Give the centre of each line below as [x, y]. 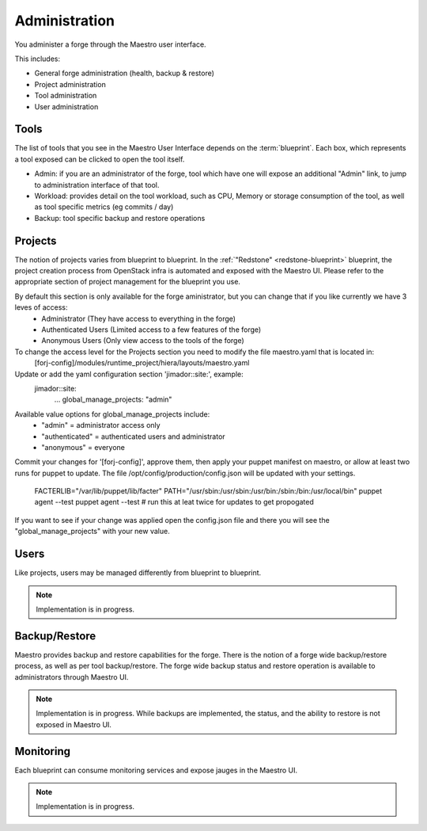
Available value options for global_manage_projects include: [112, 414]
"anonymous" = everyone [83, 447]
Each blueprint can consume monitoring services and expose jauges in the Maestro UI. [156, 770]
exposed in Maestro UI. [74, 724]
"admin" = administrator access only [101, 425]
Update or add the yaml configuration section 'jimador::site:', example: [129, 374]
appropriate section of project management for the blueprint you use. [128, 282]
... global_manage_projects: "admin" [113, 399]
